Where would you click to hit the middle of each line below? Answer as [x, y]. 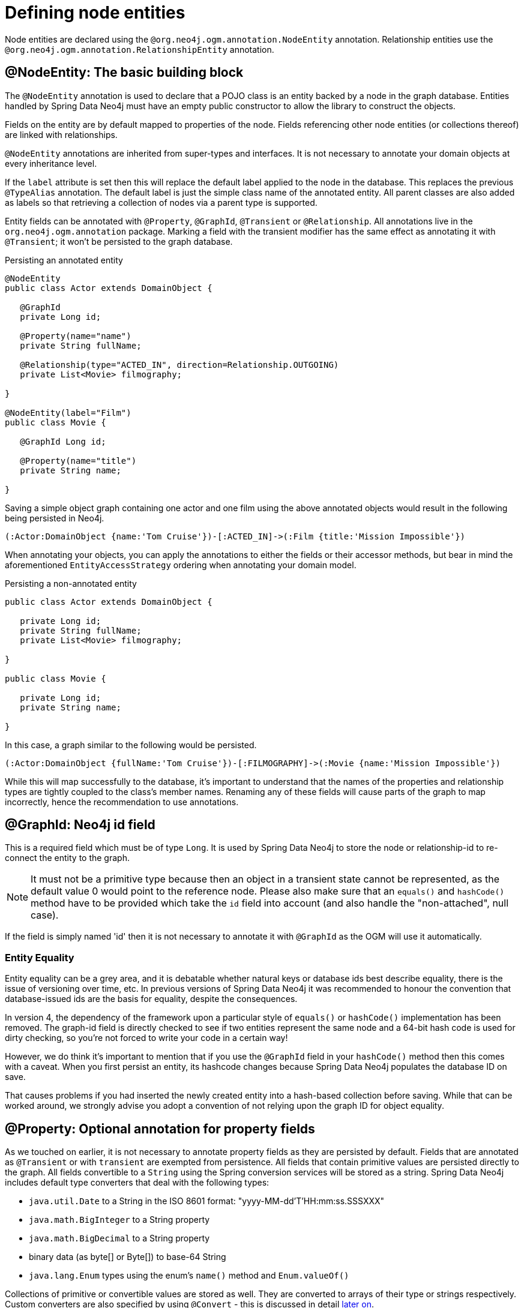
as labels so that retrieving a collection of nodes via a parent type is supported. [161, 202]
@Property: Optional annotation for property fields [160, 1129]
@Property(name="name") [76, 336]
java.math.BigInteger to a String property [119, 1220]
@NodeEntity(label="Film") [68, 412]
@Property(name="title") [78, 460]
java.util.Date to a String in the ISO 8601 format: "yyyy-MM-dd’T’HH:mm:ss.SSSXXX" [207, 1201]
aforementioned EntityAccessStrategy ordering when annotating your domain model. [181, 565]
